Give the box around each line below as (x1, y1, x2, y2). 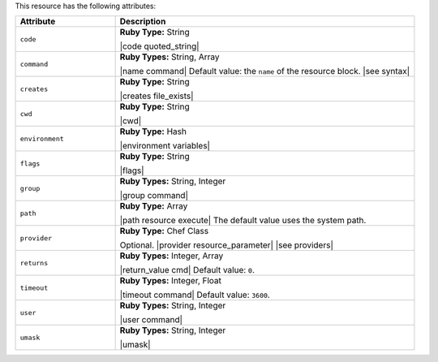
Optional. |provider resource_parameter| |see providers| (119, 239, 334, 251)
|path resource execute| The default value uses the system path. (119, 215, 367, 226)
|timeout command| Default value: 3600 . (119, 289, 271, 300)
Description (119, 16, 166, 28)
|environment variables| (119, 140, 211, 152)
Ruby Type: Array (119, 200, 188, 212)
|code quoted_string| (119, 41, 200, 52)
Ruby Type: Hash (119, 126, 187, 137)
